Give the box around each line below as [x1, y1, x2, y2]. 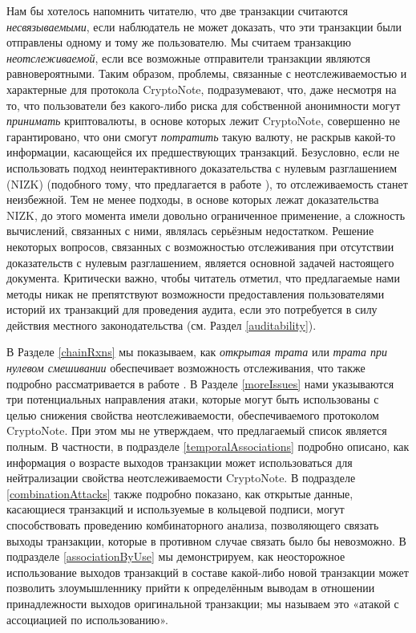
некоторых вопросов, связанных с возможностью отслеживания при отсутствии [6, 237, 394, 254]
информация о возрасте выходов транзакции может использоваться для [6, 453, 353, 470]
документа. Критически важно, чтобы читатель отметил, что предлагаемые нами [6, 270, 400, 286]
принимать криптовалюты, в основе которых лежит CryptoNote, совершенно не [6, 112, 400, 129]
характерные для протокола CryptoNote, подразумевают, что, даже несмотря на [6, 80, 397, 97]
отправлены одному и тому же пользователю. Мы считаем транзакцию [6, 34, 351, 51]
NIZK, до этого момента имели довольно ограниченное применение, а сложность [6, 206, 406, 223]
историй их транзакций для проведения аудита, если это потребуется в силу [6, 301, 378, 318]
